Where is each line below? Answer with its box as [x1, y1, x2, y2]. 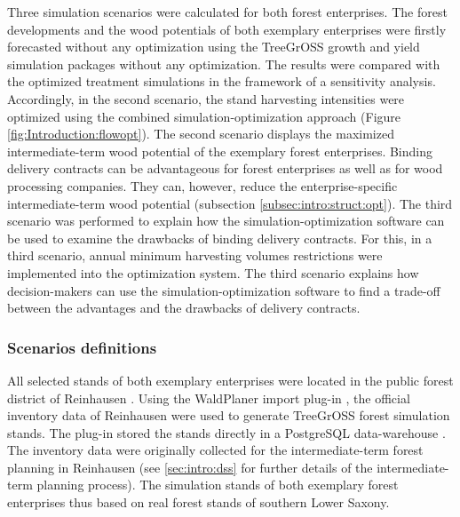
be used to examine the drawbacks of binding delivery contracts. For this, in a [7, 228, 432, 247]
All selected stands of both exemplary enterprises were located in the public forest [7, 370, 454, 389]
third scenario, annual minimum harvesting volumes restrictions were [7, 246, 383, 265]
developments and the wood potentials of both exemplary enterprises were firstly [7, 20, 447, 38]
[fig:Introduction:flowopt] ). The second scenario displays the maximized [7, 124, 394, 143]
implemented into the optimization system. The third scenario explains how [7, 263, 419, 282]
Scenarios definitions [7, 336, 157, 358]
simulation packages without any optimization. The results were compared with [7, 54, 440, 73]
